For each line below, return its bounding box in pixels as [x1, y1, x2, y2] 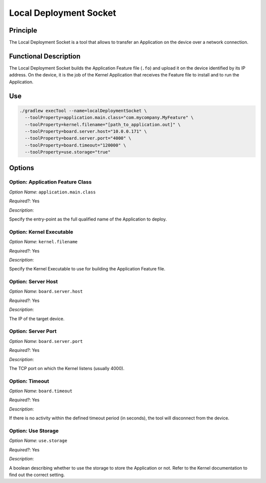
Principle [9, 26, 37, 35]
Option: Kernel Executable [9, 228, 73, 235]
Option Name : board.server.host [9, 289, 83, 295]
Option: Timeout [9, 377, 49, 384]
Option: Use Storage [9, 427, 59, 434]
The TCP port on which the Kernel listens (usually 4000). [9, 365, 125, 371]
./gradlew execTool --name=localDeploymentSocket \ [19, 108, 147, 113]
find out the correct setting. [9, 472, 65, 478]
